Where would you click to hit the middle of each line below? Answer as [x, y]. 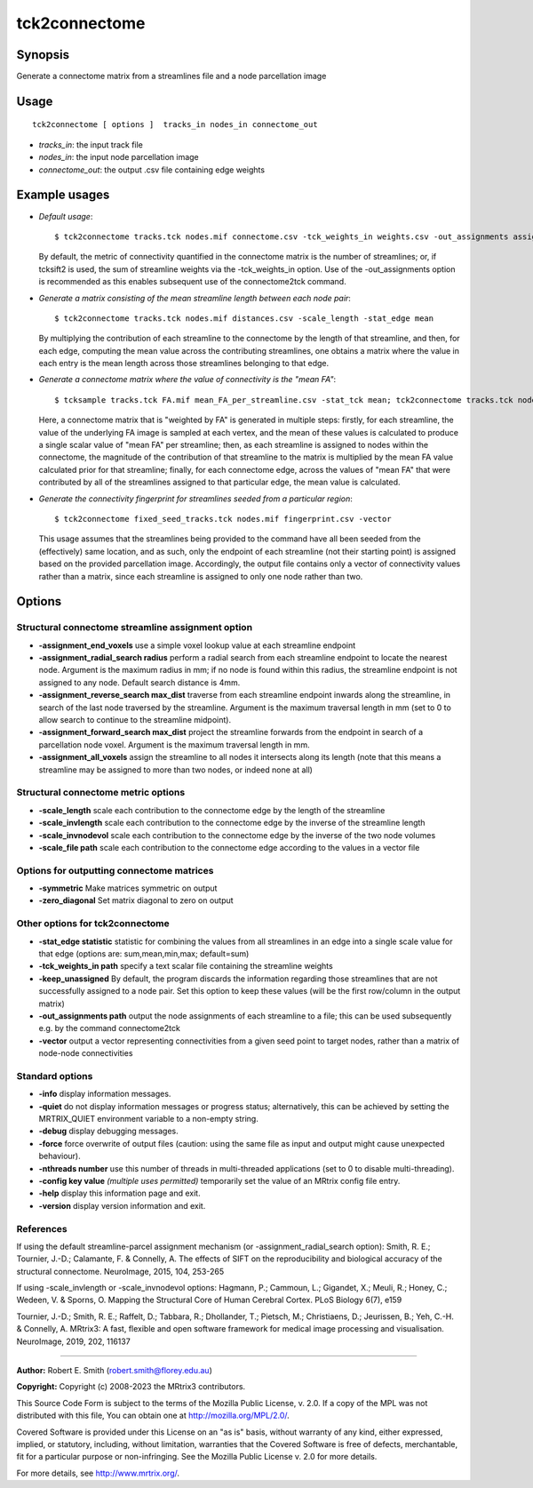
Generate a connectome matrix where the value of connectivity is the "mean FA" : [187, 380]
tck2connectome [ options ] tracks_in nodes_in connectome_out [175, 125]
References [42, 1228]
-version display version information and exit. [122, 1205]
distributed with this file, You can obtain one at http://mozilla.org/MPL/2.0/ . [153, 1416]
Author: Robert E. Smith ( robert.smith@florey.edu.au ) [114, 1371]
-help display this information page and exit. [119, 1193]
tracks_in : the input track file [91, 144]
